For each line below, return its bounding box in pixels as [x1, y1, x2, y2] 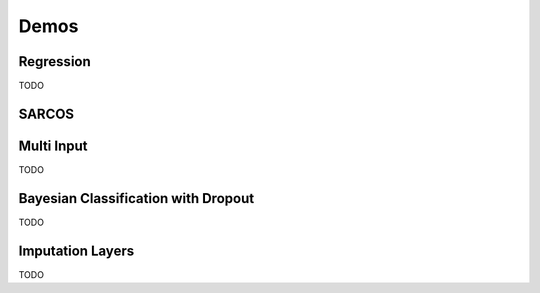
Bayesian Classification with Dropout [18, 190, 255, 207]
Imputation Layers [18, 242, 135, 259]
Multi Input [18, 137, 88, 154]
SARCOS [18, 105, 75, 122]
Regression [18, 53, 92, 70]
